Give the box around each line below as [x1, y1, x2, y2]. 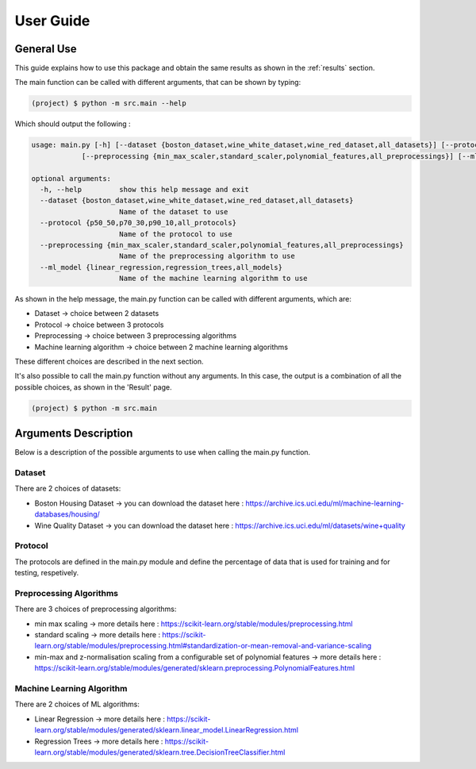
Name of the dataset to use [119, 207, 228, 216]
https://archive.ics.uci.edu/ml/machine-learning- [245, 498, 405, 508]
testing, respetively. [14, 568, 79, 578]
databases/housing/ [34, 509, 101, 519]
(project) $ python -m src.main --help [31, 99, 186, 108]
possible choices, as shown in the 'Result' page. [14, 382, 172, 392]
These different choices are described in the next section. [14, 357, 204, 367]
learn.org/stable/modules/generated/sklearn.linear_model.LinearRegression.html [34, 725, 299, 735]
